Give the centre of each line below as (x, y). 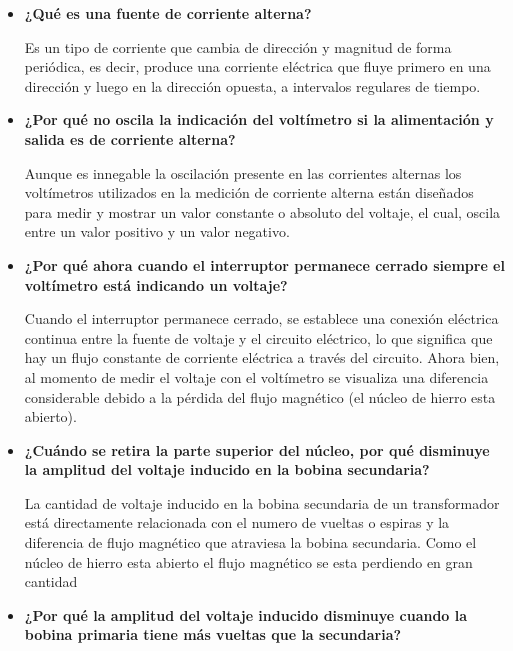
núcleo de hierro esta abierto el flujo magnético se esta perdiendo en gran (248, 561)
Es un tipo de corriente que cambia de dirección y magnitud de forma (238, 46)
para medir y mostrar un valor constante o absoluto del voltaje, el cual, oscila (262, 211)
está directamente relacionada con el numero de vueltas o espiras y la (237, 522)
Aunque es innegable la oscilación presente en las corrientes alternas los (243, 172)
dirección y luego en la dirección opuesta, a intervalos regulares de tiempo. (252, 85)
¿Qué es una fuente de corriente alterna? (168, 13)
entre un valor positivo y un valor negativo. (157, 231)
